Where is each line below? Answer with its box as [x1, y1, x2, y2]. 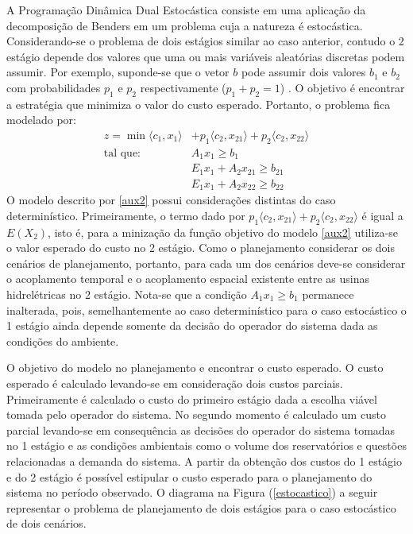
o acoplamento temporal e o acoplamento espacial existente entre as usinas [6, 270, 369, 287]
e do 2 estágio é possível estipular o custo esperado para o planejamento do [6, 468, 372, 485]
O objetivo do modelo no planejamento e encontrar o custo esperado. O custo [6, 359, 384, 376]
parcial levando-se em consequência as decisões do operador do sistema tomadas [6, 421, 396, 438]
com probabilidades [6, 79, 101, 95]
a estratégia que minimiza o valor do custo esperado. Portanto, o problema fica [6, 95, 391, 112]
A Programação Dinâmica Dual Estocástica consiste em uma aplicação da [6, 2, 366, 17]
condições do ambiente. [6, 332, 119, 349]
